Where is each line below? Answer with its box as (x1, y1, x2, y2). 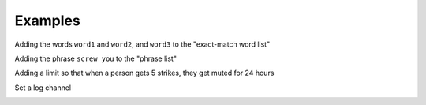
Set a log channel (14, 83, 72, 92)
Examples (14, 12, 80, 29)
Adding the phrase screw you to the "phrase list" (14, 54, 177, 63)
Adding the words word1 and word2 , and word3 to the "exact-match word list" (14, 39, 271, 49)
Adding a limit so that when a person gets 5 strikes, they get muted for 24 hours (14, 68, 275, 78)
